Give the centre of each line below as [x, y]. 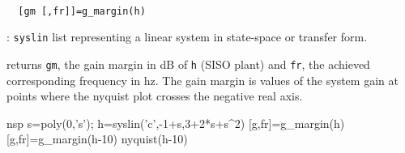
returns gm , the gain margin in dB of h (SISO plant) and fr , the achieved [188, 64]
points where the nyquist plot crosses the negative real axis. [155, 96]
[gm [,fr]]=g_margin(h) [82, 11]
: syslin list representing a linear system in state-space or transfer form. [187, 37]
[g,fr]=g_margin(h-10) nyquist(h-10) [97, 139]
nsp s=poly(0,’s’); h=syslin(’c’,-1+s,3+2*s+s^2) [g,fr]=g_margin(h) [176, 123]
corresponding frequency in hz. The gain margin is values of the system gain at [202, 80]
